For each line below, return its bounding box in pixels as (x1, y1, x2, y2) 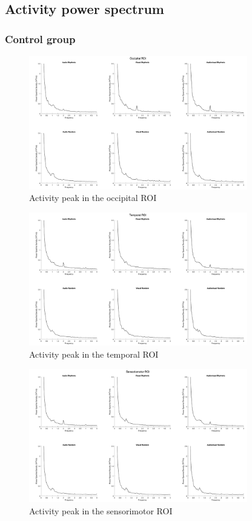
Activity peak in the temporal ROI (29, 348, 159, 360)
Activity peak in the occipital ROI (29, 191, 157, 204)
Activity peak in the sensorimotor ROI (29, 504, 173, 517)
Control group (5, 31, 76, 46)
